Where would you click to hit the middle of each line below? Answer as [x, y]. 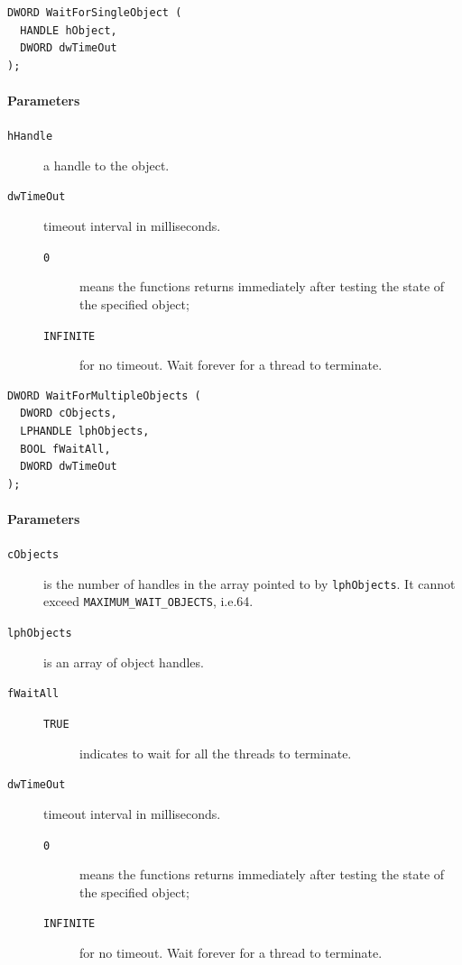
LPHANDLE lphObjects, [85, 431]
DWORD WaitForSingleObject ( [95, 13]
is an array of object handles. [124, 662]
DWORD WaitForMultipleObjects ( [104, 395]
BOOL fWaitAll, [65, 449]
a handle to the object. [106, 165]
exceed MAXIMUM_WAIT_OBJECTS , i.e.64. [148, 601]
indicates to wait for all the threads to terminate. [216, 753]
